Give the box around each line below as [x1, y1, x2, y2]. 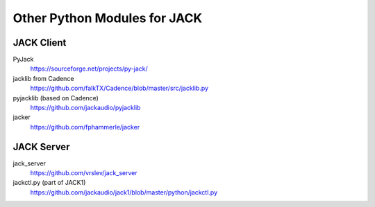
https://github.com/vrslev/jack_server [30, 169, 138, 177]
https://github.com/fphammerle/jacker [30, 123, 140, 131]
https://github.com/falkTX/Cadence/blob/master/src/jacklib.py [30, 84, 208, 93]
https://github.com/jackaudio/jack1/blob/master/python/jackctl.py [30, 188, 218, 197]
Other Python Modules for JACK [12, 10, 203, 26]
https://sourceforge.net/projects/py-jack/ [30, 64, 149, 73]
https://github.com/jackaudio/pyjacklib [30, 104, 141, 112]
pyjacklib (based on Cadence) [12, 93, 99, 102]
